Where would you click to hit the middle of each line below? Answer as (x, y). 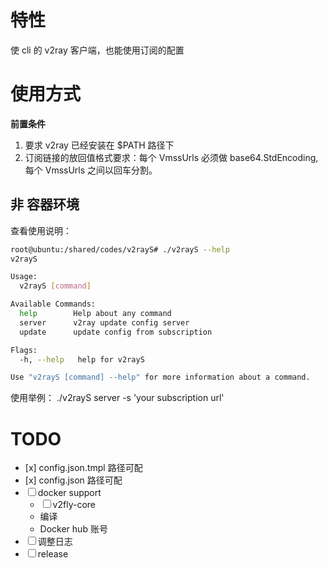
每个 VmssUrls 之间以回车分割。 (91, 170)
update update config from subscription (116, 332)
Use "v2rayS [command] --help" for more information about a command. (160, 377)
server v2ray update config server (104, 322)
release (53, 554)
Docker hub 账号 (73, 529)
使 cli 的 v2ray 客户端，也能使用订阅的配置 (97, 50)
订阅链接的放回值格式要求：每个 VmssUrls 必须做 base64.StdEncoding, (171, 157)
